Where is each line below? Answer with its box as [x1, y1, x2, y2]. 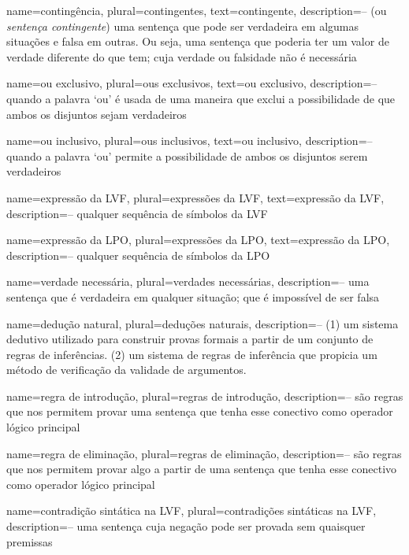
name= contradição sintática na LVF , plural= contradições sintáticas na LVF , [6, 502, 377, 519]
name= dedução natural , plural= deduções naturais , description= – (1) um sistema [6, 315, 399, 331]
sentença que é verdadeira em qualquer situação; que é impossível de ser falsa [6, 288, 380, 305]
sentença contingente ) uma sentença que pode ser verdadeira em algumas [6, 17, 359, 34]
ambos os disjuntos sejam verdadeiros [6, 105, 187, 122]
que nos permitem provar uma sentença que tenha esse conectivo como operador [6, 403, 393, 420]
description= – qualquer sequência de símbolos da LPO [6, 246, 270, 263]
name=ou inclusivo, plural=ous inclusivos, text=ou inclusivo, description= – [6, 132, 373, 149]
